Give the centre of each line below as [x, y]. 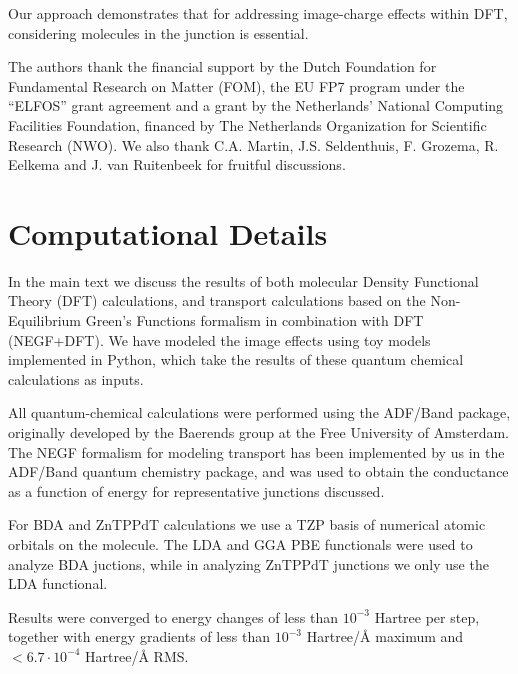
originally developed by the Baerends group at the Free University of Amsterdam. [258, 432]
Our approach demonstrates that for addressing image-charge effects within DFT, [258, 13]
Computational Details [168, 232]
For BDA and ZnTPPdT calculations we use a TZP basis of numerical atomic [247, 524]
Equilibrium [44, 320]
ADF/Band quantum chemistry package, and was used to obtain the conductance [258, 471]
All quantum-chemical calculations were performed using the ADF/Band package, [259, 412]
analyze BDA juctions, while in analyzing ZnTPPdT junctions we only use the [248, 563]
